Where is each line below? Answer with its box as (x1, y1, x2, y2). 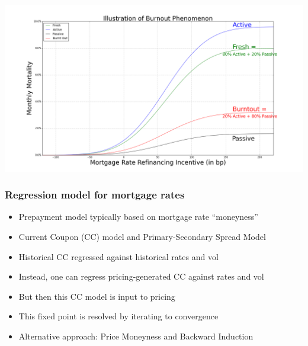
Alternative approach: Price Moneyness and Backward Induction (18, 329, 254, 342)
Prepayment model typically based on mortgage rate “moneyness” (18, 210, 258, 223)
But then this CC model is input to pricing (18, 290, 175, 302)
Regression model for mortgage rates (5, 187, 185, 202)
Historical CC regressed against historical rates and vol (18, 250, 219, 262)
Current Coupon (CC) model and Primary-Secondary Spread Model (18, 230, 266, 242)
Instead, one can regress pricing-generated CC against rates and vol (18, 270, 264, 283)
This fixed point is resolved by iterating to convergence (18, 310, 219, 322)
